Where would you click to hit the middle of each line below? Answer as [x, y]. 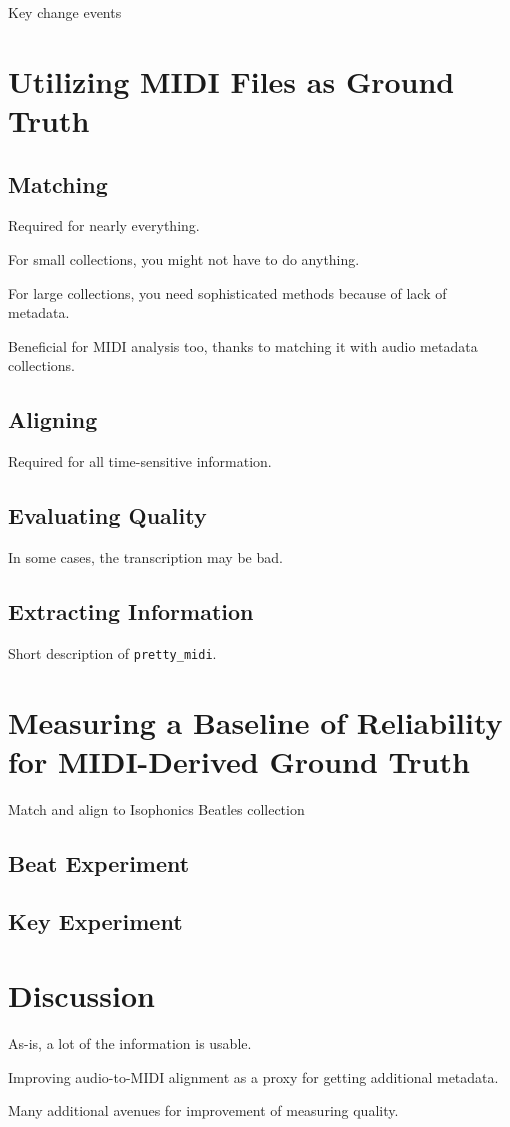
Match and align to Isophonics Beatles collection [156, 808]
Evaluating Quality [107, 515]
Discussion [81, 995]
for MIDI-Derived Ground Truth [239, 760]
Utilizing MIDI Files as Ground [231, 80]
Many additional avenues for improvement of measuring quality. [203, 1110]
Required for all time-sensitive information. [140, 461]
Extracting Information [131, 610]
